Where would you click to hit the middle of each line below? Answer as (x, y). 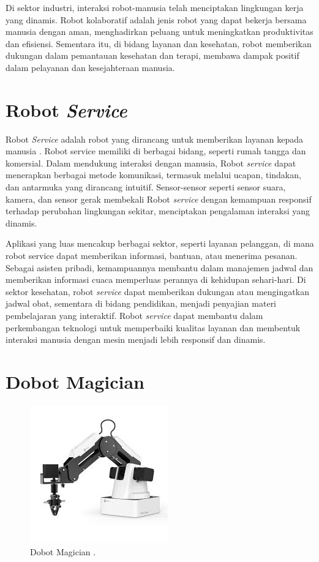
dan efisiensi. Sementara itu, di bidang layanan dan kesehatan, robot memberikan (159, 43)
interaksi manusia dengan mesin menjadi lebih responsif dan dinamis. (136, 339)
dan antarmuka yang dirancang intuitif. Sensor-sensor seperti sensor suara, (146, 187)
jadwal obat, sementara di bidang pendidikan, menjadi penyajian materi (141, 303)
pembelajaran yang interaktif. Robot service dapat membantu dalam (134, 315)
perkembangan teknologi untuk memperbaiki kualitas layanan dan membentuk (153, 327)
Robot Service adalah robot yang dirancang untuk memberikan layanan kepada (155, 139)
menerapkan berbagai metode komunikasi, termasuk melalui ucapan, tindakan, (153, 175)
